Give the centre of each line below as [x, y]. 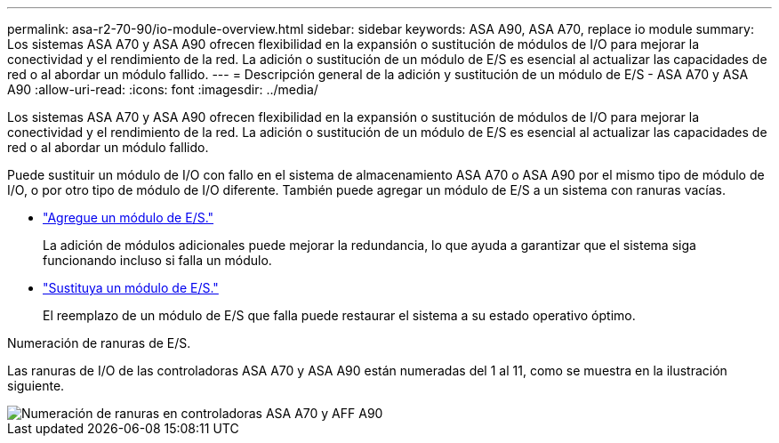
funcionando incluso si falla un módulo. [157, 260]
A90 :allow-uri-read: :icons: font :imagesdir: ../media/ [163, 89]
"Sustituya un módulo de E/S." [131, 288]
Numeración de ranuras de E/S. [99, 343]
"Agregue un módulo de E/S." [128, 217]
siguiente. [36, 386]
